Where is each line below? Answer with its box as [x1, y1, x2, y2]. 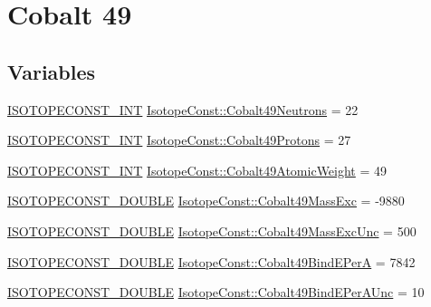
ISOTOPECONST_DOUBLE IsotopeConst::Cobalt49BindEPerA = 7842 [7, 252, 416, 271]
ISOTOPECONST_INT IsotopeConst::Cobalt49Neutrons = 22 [7, 100, 359, 119]
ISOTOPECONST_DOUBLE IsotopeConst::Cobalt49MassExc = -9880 [7, 191, 405, 210]
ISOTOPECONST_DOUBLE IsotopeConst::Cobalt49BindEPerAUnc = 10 [7, 283, 425, 302]
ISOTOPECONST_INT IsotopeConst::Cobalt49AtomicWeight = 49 [7, 160, 388, 179]
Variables [7, 57, 96, 85]
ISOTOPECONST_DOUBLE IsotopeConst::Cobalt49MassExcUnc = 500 [7, 221, 417, 240]
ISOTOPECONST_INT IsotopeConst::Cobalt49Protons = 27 [7, 130, 351, 149]
